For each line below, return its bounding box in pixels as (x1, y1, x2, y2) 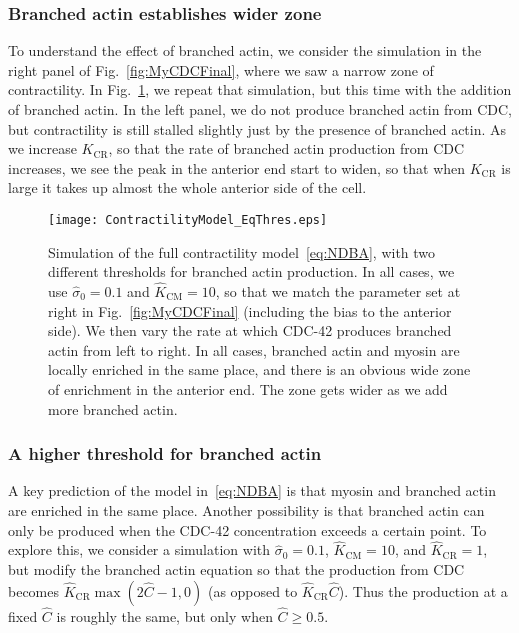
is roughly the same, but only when (56, 605, 273, 626)
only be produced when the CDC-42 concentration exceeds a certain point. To (8, 519, 487, 540)
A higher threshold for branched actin (8, 441, 322, 466)
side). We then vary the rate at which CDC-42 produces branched (48, 320, 452, 341)
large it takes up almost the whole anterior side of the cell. (8, 177, 367, 198)
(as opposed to (207, 580, 298, 601)
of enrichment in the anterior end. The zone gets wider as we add (48, 379, 448, 399)
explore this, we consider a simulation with (8, 539, 271, 560)
